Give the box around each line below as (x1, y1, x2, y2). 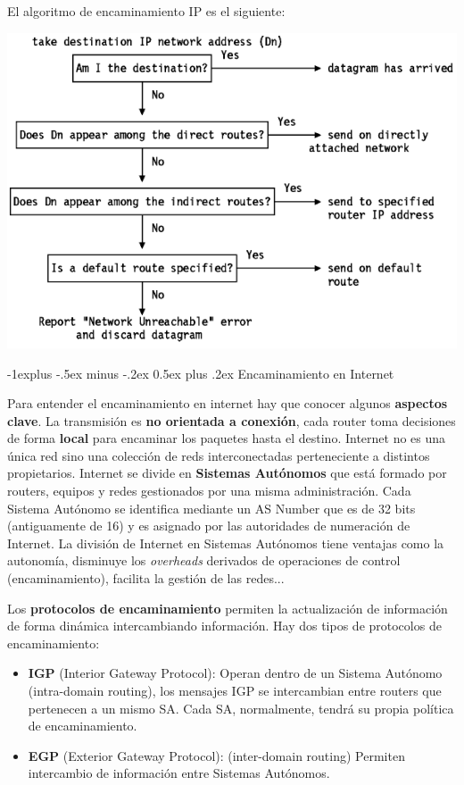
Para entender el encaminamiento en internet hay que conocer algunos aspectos (7, 394, 448, 413)
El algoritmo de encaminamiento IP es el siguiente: (7, 2, 286, 20)
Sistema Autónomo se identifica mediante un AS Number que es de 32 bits (7, 498, 416, 517)
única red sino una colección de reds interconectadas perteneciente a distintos (7, 446, 430, 464)
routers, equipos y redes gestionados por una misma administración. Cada (7, 481, 411, 500)
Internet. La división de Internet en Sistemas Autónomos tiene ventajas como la (7, 533, 444, 552)
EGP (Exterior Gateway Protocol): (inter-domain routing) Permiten (28, 746, 405, 764)
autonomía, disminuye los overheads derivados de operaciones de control (7, 551, 401, 570)
